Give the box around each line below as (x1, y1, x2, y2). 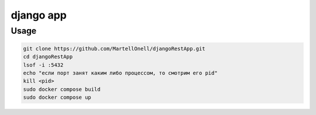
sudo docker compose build (23, 86, 101, 92)
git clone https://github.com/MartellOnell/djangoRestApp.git (23, 45, 205, 52)
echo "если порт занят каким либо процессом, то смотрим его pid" (23, 70, 218, 76)
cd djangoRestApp (23, 53, 73, 60)
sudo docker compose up (23, 94, 92, 101)
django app (11, 9, 67, 21)
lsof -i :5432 (23, 62, 64, 68)
